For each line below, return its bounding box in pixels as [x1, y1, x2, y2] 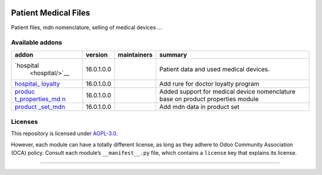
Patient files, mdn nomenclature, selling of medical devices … [11, 24, 162, 31]
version [85, 51, 108, 59]
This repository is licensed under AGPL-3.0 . [11, 130, 118, 137]
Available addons [11, 39, 63, 47]
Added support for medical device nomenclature [159, 87, 296, 95]
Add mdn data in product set [159, 102, 240, 111]
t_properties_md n [14, 95, 66, 103]
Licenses [11, 118, 38, 126]
